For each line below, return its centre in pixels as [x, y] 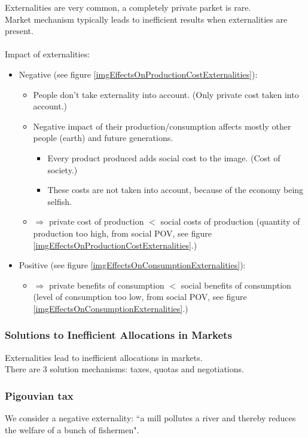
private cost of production [96, 221]
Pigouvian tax [39, 395]
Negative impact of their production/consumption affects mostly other [162, 126]
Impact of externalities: [48, 54]
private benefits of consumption [106, 285]
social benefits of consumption [236, 285]
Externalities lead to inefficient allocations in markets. [104, 357]
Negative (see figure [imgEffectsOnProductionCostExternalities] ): [138, 74]
